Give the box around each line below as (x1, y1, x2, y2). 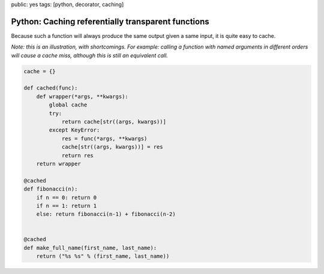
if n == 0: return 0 (36, 194, 97, 201)
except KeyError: (49, 127, 100, 133)
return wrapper (36, 160, 81, 167)
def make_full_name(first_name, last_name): (23, 244, 157, 251)
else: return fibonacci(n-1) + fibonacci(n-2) (36, 211, 176, 218)
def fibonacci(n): (23, 186, 78, 192)
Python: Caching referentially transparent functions (11, 16, 209, 26)
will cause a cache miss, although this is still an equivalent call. (11, 52, 168, 59)
